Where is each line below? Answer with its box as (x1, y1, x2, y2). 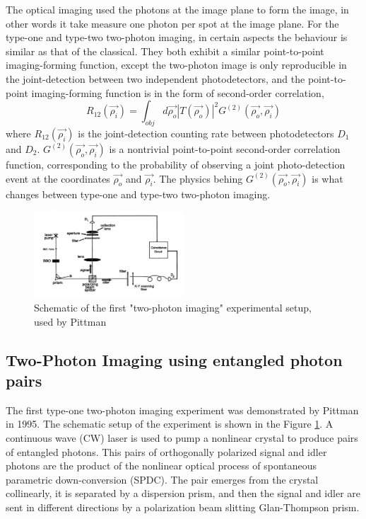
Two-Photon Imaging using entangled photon (6, 348, 343, 370)
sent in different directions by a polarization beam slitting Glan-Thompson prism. (6, 500, 360, 515)
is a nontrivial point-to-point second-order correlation (109, 141, 341, 156)
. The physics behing (153, 171, 243, 186)
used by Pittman (34, 314, 107, 329)
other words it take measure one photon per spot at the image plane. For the (6, 16, 339, 30)
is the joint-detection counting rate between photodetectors (78, 125, 334, 140)
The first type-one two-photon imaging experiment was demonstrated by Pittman (6, 402, 359, 417)
